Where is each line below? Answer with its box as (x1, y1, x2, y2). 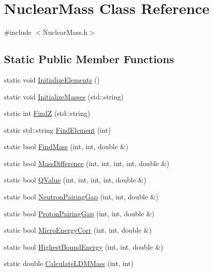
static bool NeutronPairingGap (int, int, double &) (4, 191, 159, 202)
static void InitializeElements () (4, 74, 100, 85)
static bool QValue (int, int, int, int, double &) (4, 175, 147, 185)
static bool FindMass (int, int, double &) (4, 141, 128, 152)
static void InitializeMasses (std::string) (4, 91, 124, 101)
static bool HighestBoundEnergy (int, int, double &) (4, 241, 163, 252)
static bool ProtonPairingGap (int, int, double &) (4, 208, 155, 218)
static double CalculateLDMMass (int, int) (4, 258, 134, 269)
